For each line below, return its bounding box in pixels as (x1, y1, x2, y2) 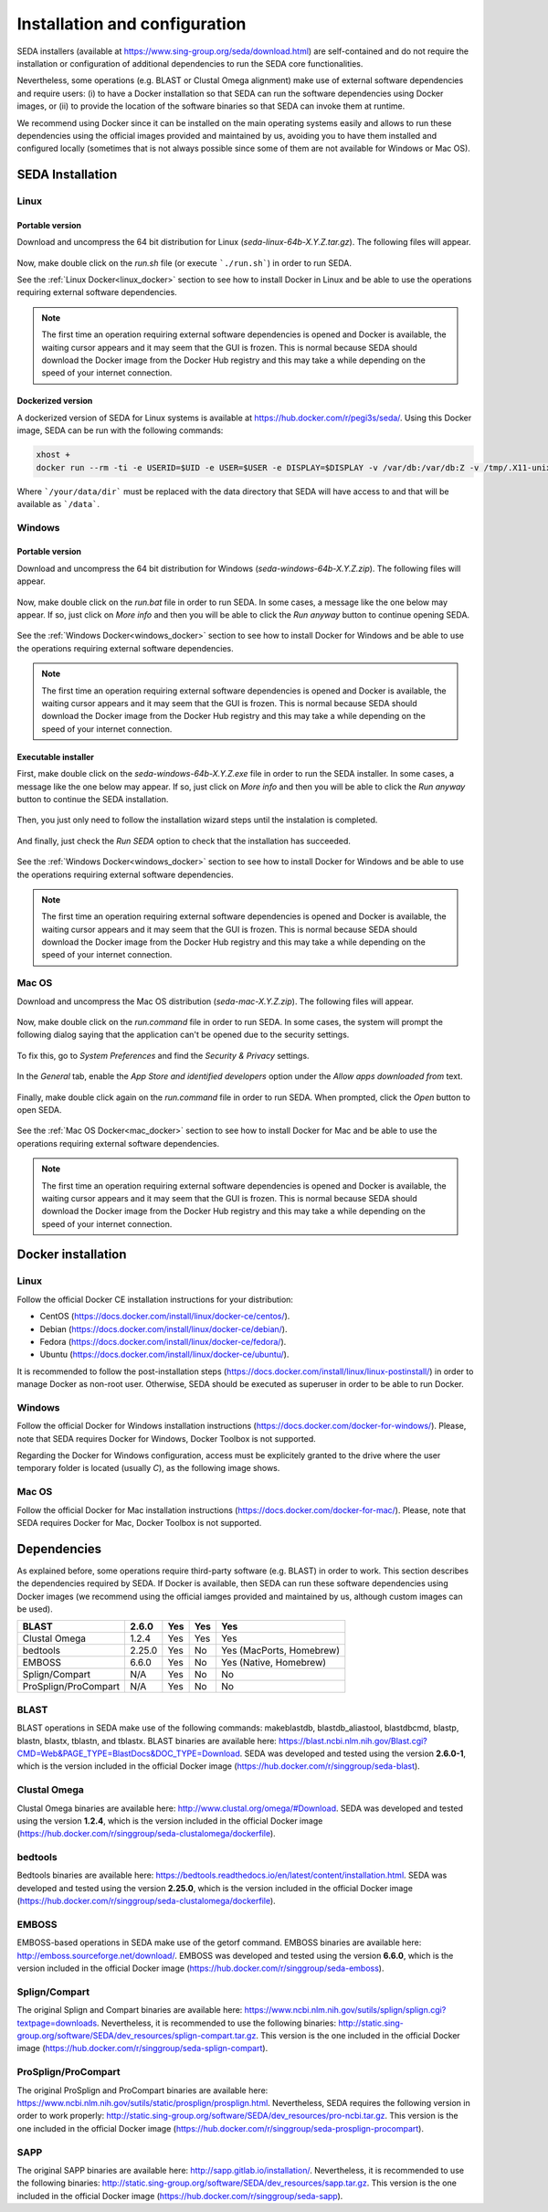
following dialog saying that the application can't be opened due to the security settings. (16, 1029, 350, 1041)
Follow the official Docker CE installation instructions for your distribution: (16, 1294, 294, 1305)
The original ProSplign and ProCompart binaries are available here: (16, 2084, 269, 2096)
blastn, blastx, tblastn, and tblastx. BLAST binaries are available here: (16, 1735, 278, 1746)
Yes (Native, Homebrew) (220, 1656, 327, 1669)
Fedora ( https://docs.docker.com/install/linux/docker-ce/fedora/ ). (39, 1337, 287, 1347)
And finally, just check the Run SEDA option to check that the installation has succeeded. (16, 835, 352, 846)
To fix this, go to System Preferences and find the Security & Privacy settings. (16, 1050, 310, 1061)
